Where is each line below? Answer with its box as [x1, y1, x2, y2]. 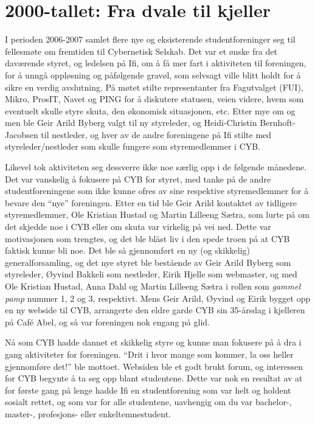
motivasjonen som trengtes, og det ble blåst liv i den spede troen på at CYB [5, 232, 290, 245]
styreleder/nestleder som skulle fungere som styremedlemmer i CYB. [5, 140, 261, 153]
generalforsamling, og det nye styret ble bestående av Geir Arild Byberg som [5, 255, 291, 268]
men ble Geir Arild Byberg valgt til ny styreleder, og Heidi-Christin [5, 116, 257, 129]
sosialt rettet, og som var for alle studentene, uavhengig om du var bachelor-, [5, 395, 292, 408]
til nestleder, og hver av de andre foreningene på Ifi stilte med [41, 128, 272, 141]
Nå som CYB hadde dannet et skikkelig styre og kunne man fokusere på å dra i [5, 336, 302, 349]
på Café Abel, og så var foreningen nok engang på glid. [5, 315, 210, 328]
